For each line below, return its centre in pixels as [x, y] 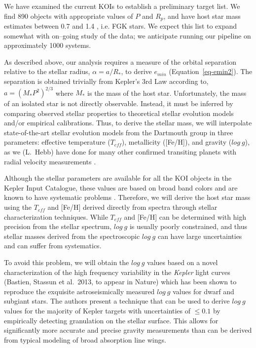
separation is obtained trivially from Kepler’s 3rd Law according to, [106, 81]
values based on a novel [183, 262]
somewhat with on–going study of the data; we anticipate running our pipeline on [128, 35]
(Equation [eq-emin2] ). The [211, 71]
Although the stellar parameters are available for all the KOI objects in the [118, 178]
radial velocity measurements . [50, 161]
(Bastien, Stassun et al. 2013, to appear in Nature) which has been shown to [120, 282]
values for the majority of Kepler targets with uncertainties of [97, 310]
